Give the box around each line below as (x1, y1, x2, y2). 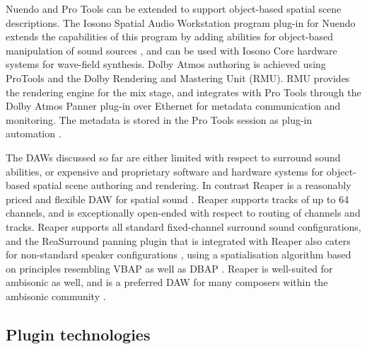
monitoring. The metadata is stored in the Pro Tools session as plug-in (6, 112, 313, 127)
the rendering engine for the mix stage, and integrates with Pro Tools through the (6, 84, 361, 99)
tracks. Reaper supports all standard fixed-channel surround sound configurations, (6, 219, 361, 234)
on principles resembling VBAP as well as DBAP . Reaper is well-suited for (6, 261, 333, 275)
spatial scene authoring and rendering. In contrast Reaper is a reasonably (33, 178, 351, 193)
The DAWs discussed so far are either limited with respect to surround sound (6, 149, 341, 164)
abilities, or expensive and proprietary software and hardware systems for (6, 164, 324, 178)
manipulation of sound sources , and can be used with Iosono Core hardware (6, 42, 337, 57)
